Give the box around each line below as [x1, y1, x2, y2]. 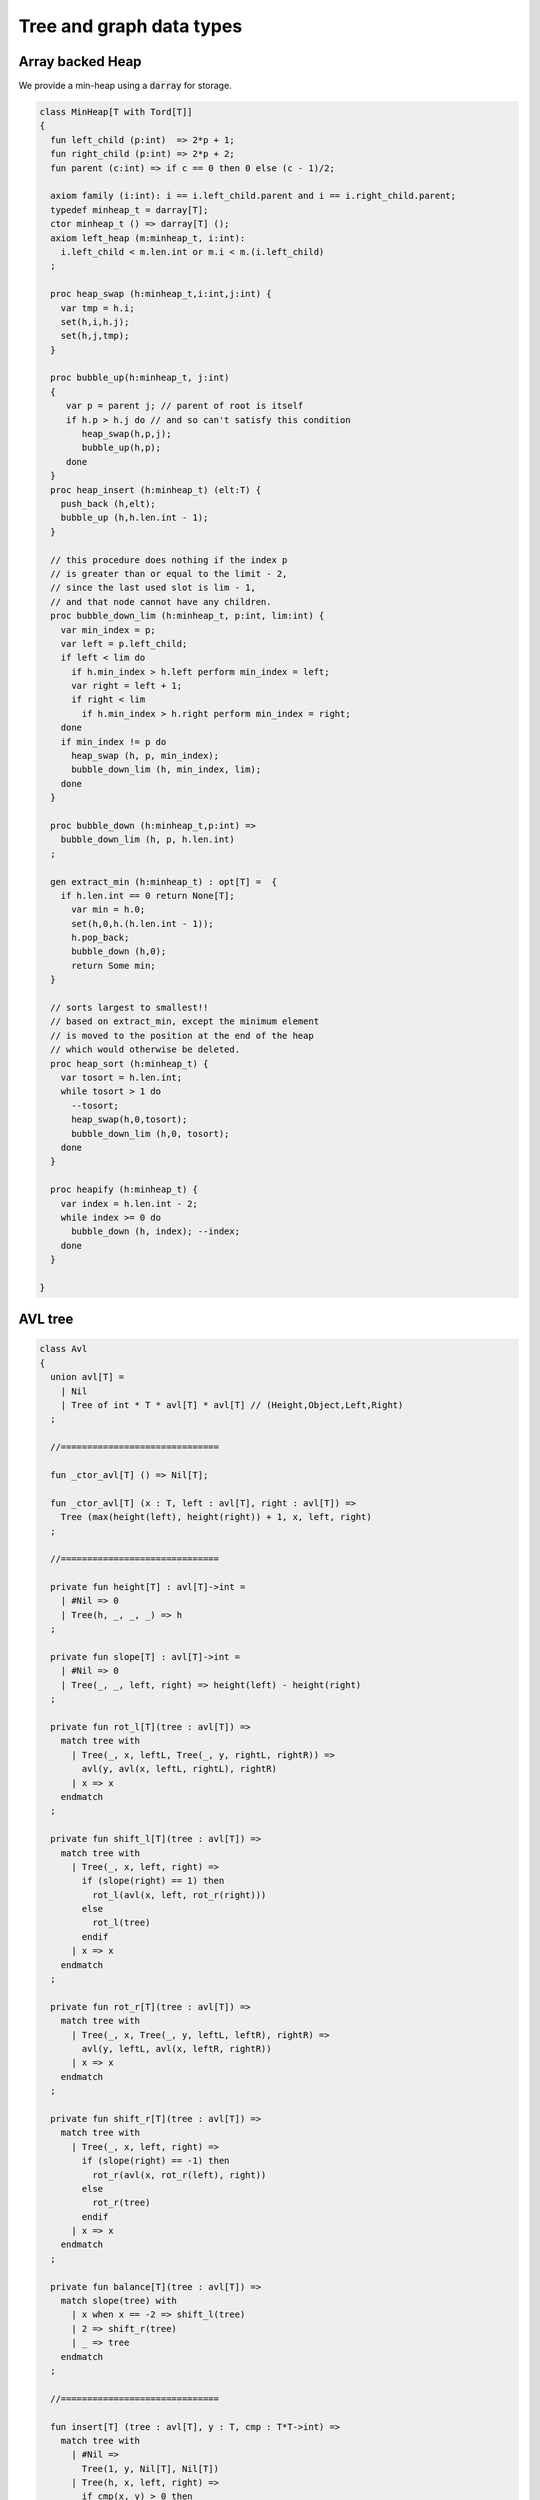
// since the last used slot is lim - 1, [50, 582, 257, 594]
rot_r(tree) [91, 2197, 151, 2209]
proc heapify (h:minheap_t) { [50, 1184, 199, 1195]
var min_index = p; [60, 624, 157, 635]
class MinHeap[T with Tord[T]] [39, 106, 194, 118]
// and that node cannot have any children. [50, 596, 272, 607]
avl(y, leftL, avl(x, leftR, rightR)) [81, 2043, 272, 2054]
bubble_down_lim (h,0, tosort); [71, 1128, 230, 1139]
